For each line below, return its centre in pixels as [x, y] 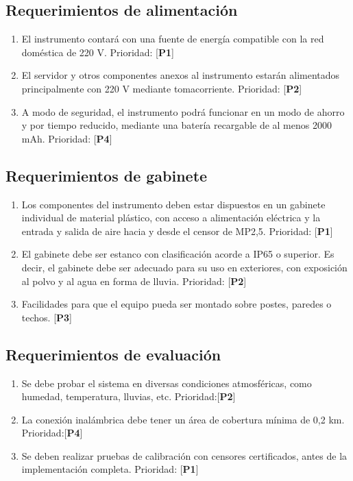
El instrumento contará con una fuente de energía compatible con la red [173, 39]
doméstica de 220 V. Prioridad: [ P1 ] [98, 52]
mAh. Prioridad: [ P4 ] [67, 138]
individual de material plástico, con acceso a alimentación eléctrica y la [171, 218]
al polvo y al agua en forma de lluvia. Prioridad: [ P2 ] [134, 281]
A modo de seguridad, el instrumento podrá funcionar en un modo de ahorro [183, 111]
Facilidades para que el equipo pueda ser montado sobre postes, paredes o [176, 304]
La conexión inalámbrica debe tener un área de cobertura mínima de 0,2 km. [183, 419]
